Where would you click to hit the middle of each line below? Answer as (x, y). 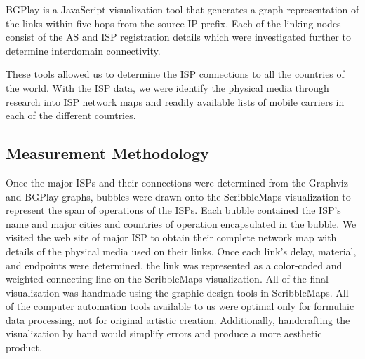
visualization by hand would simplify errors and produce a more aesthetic (164, 333)
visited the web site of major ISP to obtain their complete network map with (171, 237)
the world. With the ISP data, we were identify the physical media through (167, 87)
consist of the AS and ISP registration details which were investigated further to (178, 37)
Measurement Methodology (107, 153)
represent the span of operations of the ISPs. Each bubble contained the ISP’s (173, 210)
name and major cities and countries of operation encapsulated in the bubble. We (181, 223)
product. (24, 347)
